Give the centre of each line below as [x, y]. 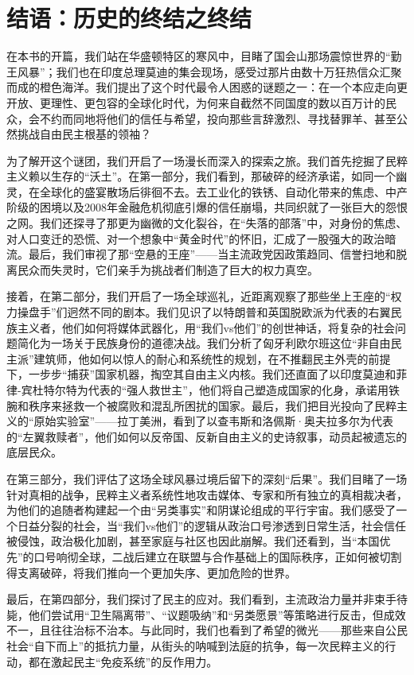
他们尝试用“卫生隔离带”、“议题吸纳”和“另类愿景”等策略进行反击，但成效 [217, 614]
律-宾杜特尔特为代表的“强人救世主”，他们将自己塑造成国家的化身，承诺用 [197, 390]
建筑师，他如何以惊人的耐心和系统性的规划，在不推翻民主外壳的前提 [212, 358]
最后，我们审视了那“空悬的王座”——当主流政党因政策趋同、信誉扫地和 [212, 254]
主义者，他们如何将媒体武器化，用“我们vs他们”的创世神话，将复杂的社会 [206, 327]
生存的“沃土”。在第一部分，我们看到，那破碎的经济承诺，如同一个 [223, 176]
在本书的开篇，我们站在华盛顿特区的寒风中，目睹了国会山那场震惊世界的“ [199, 56]
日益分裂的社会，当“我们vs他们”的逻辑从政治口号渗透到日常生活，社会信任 [212, 525]
